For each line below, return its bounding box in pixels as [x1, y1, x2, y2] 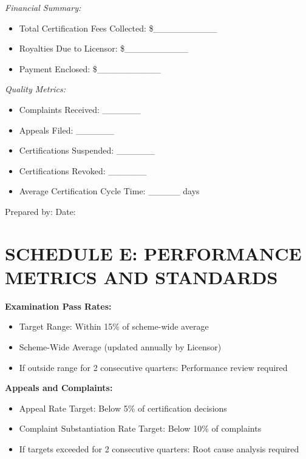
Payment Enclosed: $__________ [19, 62, 161, 75]
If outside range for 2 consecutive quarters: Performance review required [19, 361, 288, 373]
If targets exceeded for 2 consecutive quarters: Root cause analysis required [19, 443, 299, 455]
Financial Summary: [5, 1, 81, 13]
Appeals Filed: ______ [19, 123, 115, 136]
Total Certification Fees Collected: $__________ [19, 21, 217, 34]
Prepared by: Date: [5, 205, 76, 217]
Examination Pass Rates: [5, 299, 112, 312]
